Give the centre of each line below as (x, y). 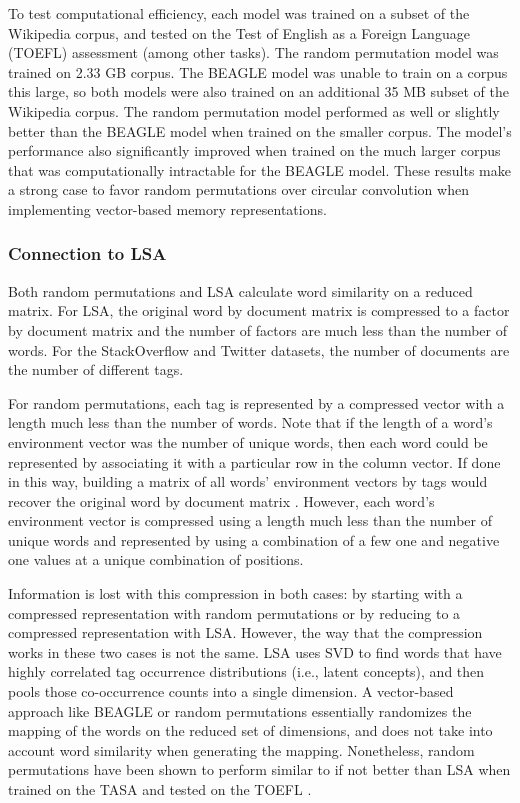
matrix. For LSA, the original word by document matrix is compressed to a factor (259, 310)
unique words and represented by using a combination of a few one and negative (254, 539)
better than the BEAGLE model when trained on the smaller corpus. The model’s (260, 130)
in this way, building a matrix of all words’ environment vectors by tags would (248, 481)
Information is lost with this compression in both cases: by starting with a (235, 593)
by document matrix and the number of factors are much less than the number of (257, 329)
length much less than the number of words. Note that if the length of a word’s (250, 422)
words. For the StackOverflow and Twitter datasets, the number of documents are (259, 349)
